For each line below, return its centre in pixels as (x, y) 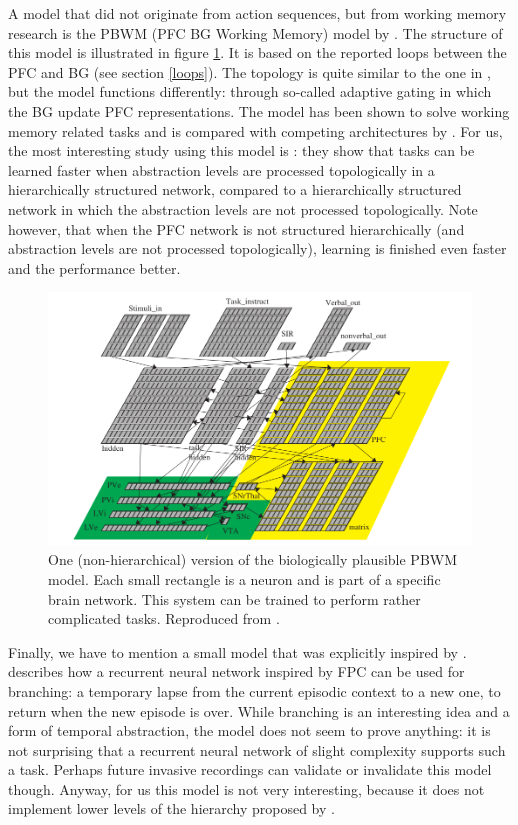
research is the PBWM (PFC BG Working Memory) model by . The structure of (255, 32)
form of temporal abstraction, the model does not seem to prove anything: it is (249, 730)
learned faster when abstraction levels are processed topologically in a (221, 169)
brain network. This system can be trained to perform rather (234, 598)
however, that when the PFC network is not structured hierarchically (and (236, 228)
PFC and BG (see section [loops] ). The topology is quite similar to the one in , (249, 71)
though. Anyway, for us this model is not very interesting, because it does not (246, 788)
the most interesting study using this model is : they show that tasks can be (241, 150)
